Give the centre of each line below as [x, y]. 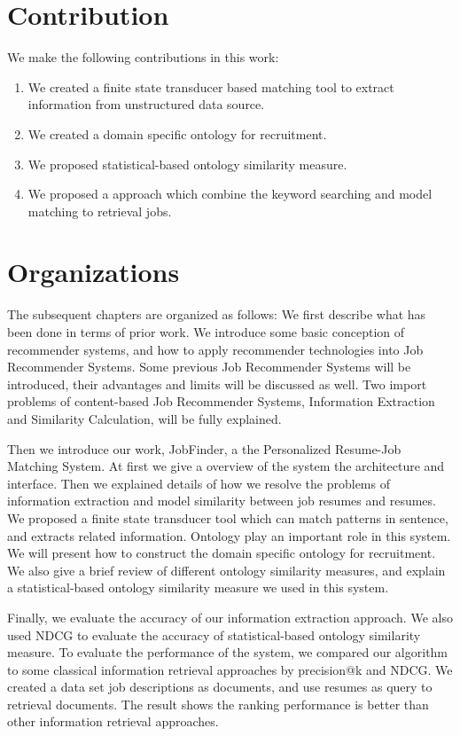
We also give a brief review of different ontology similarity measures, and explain [226, 570]
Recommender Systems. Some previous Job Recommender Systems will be [209, 367]
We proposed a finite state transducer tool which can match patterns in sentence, [228, 517]
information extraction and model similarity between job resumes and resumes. [222, 501]
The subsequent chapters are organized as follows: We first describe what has [217, 314]
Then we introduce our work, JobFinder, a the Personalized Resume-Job [204, 448]
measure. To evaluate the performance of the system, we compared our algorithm [228, 652]
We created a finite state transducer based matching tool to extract [211, 86]
